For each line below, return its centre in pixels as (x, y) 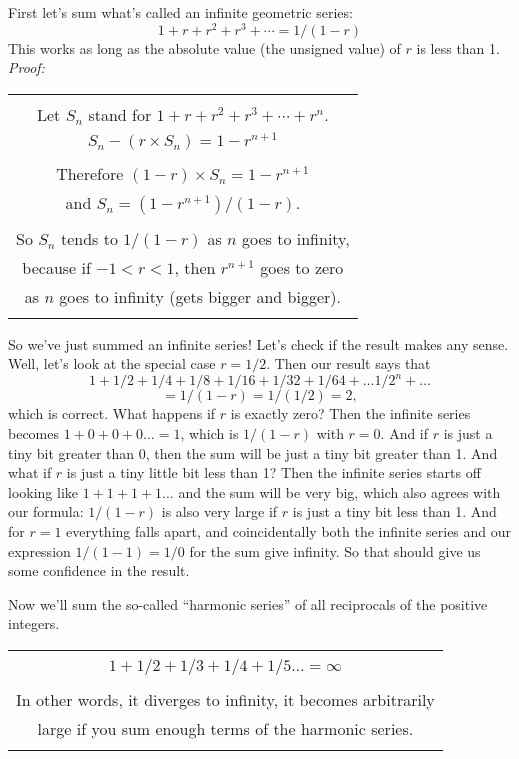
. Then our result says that (348, 363)
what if (30, 472)
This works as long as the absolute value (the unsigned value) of (204, 47)
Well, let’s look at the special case (112, 363)
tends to (89, 238)
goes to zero (302, 267)
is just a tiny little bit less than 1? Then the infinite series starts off (273, 472)
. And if (404, 432)
